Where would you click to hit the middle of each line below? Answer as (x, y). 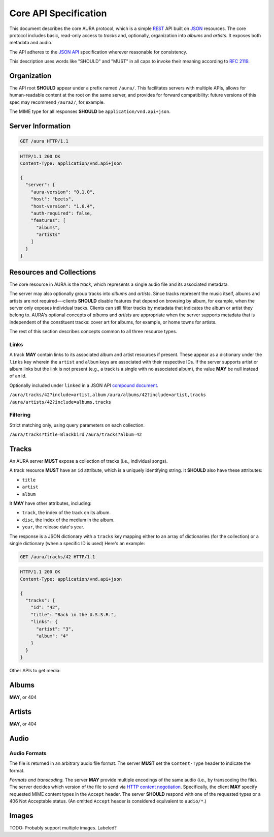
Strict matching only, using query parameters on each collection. (77, 425)
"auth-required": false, (62, 213)
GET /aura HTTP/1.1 (44, 141)
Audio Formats (28, 753)
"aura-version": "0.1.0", (63, 192)
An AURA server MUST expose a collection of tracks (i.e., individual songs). (89, 461)
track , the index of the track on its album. (66, 513)
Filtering (20, 415)
